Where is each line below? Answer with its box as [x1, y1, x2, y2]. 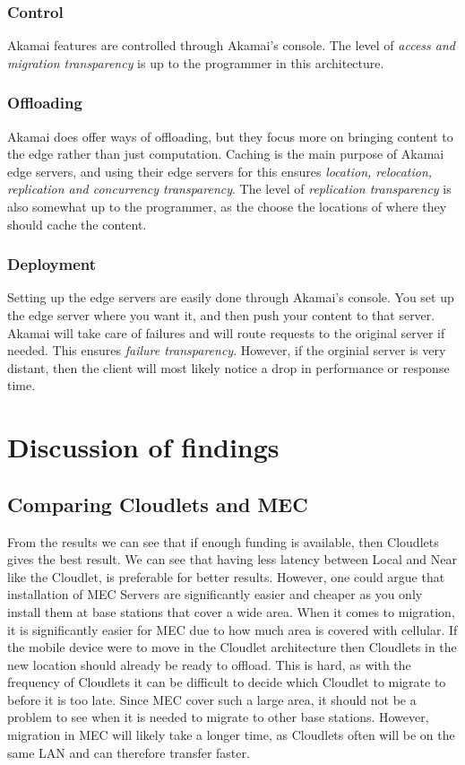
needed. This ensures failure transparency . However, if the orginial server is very [7, 341, 446, 360]
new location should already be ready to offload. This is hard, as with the [7, 655, 411, 674]
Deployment [7, 253, 97, 275]
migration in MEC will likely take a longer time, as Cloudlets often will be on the [7, 726, 455, 744]
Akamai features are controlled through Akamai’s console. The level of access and [7, 36, 455, 55]
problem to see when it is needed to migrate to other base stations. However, [7, 708, 429, 726]
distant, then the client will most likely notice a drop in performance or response [7, 358, 450, 377]
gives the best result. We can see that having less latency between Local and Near [7, 550, 457, 569]
